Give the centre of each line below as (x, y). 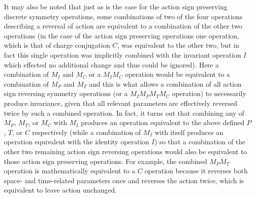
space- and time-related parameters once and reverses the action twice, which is (124, 180)
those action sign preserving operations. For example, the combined (106, 161)
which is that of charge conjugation (57, 45)
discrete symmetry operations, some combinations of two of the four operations (123, 16)
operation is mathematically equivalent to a (70, 171)
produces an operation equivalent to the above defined (163, 122)
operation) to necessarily (209, 93)
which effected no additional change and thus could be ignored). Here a (112, 64)
